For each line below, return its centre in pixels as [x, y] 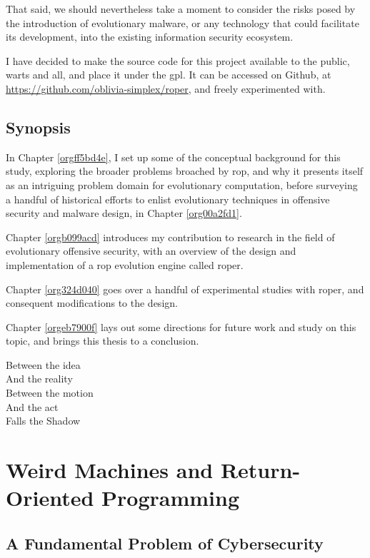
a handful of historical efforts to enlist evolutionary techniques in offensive [168, 199]
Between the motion [50, 393]
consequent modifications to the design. [92, 303]
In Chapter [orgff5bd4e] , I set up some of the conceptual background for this [173, 157]
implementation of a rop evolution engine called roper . [125, 264]
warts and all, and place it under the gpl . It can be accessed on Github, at [169, 75]
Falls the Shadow [43, 421]
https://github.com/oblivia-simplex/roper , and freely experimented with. [166, 88]
